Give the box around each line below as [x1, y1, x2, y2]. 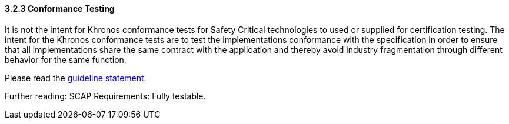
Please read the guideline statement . [5, 72, 147, 83]
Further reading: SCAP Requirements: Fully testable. [5, 91, 206, 101]
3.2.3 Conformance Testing [5, 4, 115, 14]
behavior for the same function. [5, 54, 127, 65]
